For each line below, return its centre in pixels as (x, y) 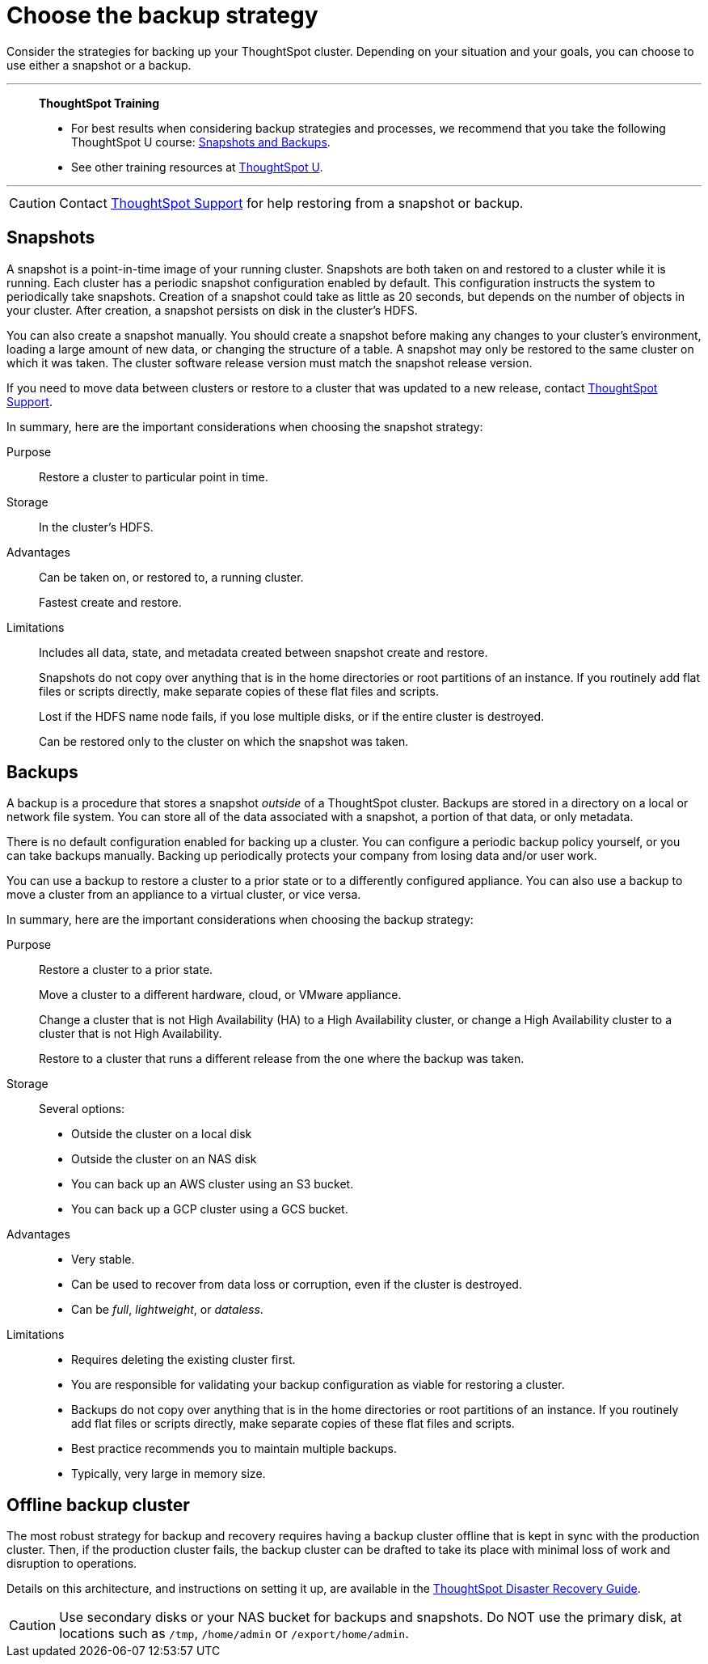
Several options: (82, 1109)
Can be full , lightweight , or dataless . (167, 1310)
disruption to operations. (72, 1564)
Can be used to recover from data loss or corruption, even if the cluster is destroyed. (297, 1285)
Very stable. (103, 1260)
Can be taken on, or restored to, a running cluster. (171, 577)
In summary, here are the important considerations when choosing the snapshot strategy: (245, 426)
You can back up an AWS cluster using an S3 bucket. (213, 1184)
